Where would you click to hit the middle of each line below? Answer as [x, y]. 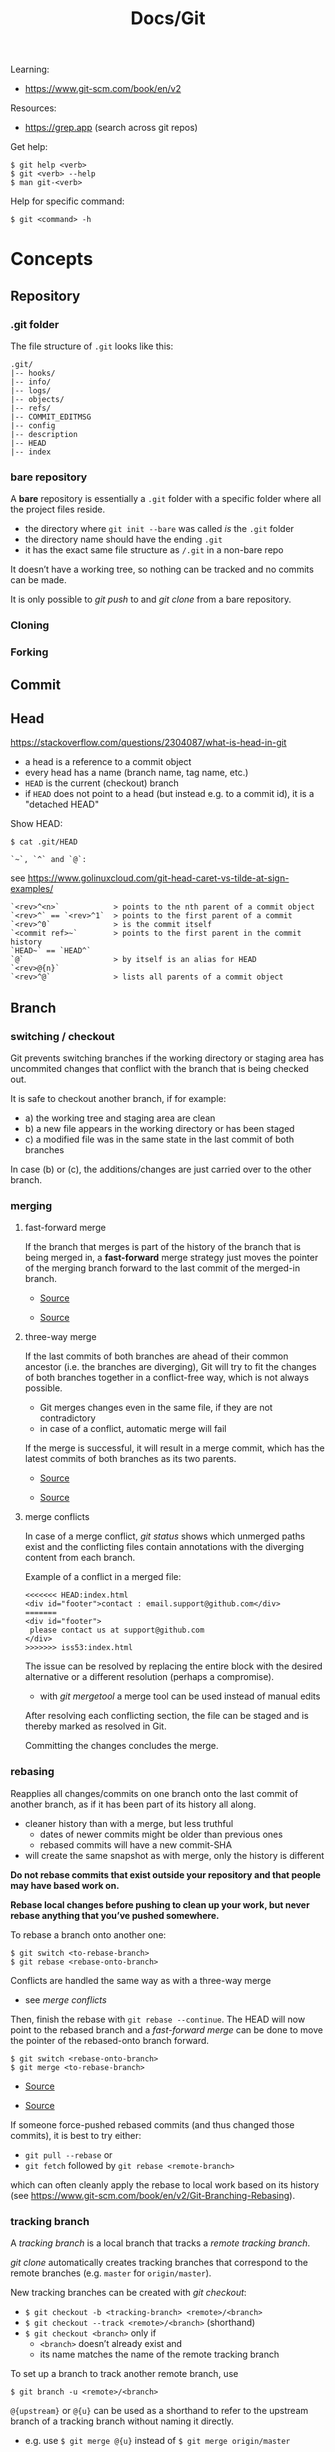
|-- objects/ [37, 400]
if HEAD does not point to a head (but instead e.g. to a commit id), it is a [169, 794]
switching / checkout [62, 1036]
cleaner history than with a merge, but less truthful [129, 1823]
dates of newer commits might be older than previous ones [161, 1834]
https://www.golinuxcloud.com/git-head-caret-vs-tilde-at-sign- [158, 878]
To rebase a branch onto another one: [88, 1934]
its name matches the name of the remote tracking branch [159, 2354]
